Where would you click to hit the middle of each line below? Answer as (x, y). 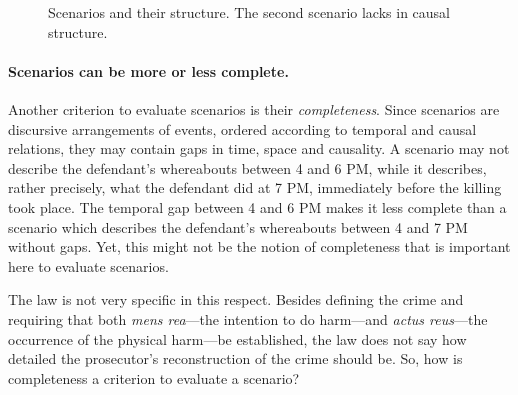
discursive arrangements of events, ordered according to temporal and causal (242, 128)
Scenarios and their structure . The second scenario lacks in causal (249, 12)
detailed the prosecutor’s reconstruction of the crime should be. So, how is (235, 358)
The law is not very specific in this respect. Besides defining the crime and (236, 299)
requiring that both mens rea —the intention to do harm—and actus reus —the (248, 318)
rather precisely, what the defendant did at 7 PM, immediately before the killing (255, 187)
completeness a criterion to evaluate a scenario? (154, 377)
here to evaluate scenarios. (88, 265)
